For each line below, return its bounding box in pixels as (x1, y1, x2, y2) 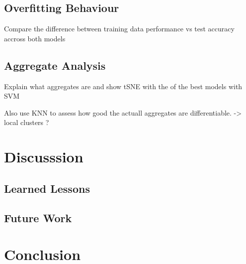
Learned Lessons (4, 180, 90, 196)
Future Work (4, 210, 72, 225)
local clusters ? (4, 117, 49, 128)
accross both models (4, 33, 66, 43)
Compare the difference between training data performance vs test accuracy (4, 23, 235, 34)
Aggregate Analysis (4, 57, 106, 73)
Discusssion (4, 146, 83, 167)
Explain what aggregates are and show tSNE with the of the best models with (4, 81, 243, 91)
